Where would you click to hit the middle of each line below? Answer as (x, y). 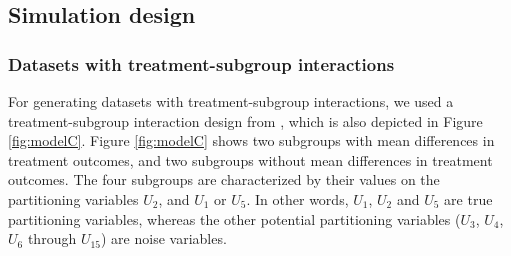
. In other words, (297, 198)
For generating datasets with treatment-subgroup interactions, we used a (231, 101)
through (52, 238)
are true (468, 198)
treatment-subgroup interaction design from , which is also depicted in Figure (245, 120)
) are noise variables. (164, 238)
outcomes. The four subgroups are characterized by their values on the (224, 179)
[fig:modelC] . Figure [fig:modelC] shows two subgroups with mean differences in (251, 140)
